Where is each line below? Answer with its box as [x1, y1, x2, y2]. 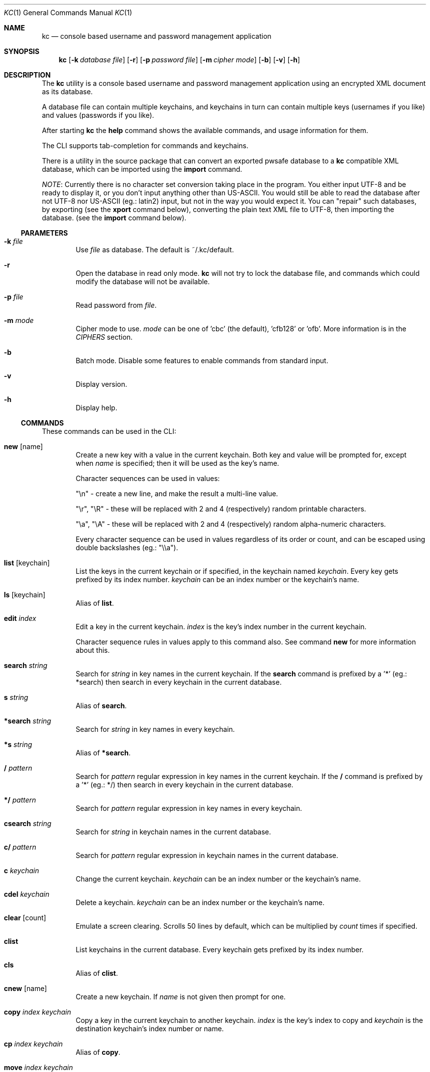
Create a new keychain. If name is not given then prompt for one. [76, 992, 286, 1001]
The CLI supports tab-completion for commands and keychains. [42, 141, 249, 150]
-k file [4, 237, 23, 245]
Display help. [76, 403, 117, 412]
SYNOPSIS [4, 47, 40, 55]
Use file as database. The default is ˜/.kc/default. [76, 245, 234, 254]
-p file [4, 293, 24, 301]
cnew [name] [4, 984, 47, 992]
